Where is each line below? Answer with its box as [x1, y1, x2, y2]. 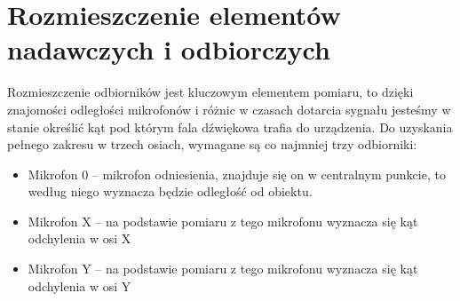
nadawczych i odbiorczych [7, 31, 330, 67]
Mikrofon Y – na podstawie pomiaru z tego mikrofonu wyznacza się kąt [28, 259, 418, 278]
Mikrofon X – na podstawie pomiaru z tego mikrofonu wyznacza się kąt [28, 211, 418, 230]
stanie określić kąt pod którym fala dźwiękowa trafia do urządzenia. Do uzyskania [7, 117, 453, 136]
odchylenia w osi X [28, 229, 131, 248]
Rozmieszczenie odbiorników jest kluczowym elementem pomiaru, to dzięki [7, 83, 414, 101]
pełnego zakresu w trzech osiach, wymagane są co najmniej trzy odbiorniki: [7, 135, 417, 154]
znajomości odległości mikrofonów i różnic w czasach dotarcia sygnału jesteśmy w [7, 99, 451, 118]
